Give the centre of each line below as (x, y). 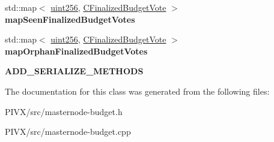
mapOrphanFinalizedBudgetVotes (76, 51)
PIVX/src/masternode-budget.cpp (68, 132)
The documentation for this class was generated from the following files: (137, 91)
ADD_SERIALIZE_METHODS (74, 71)
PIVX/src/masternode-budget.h (64, 111)
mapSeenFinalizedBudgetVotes (70, 19)
